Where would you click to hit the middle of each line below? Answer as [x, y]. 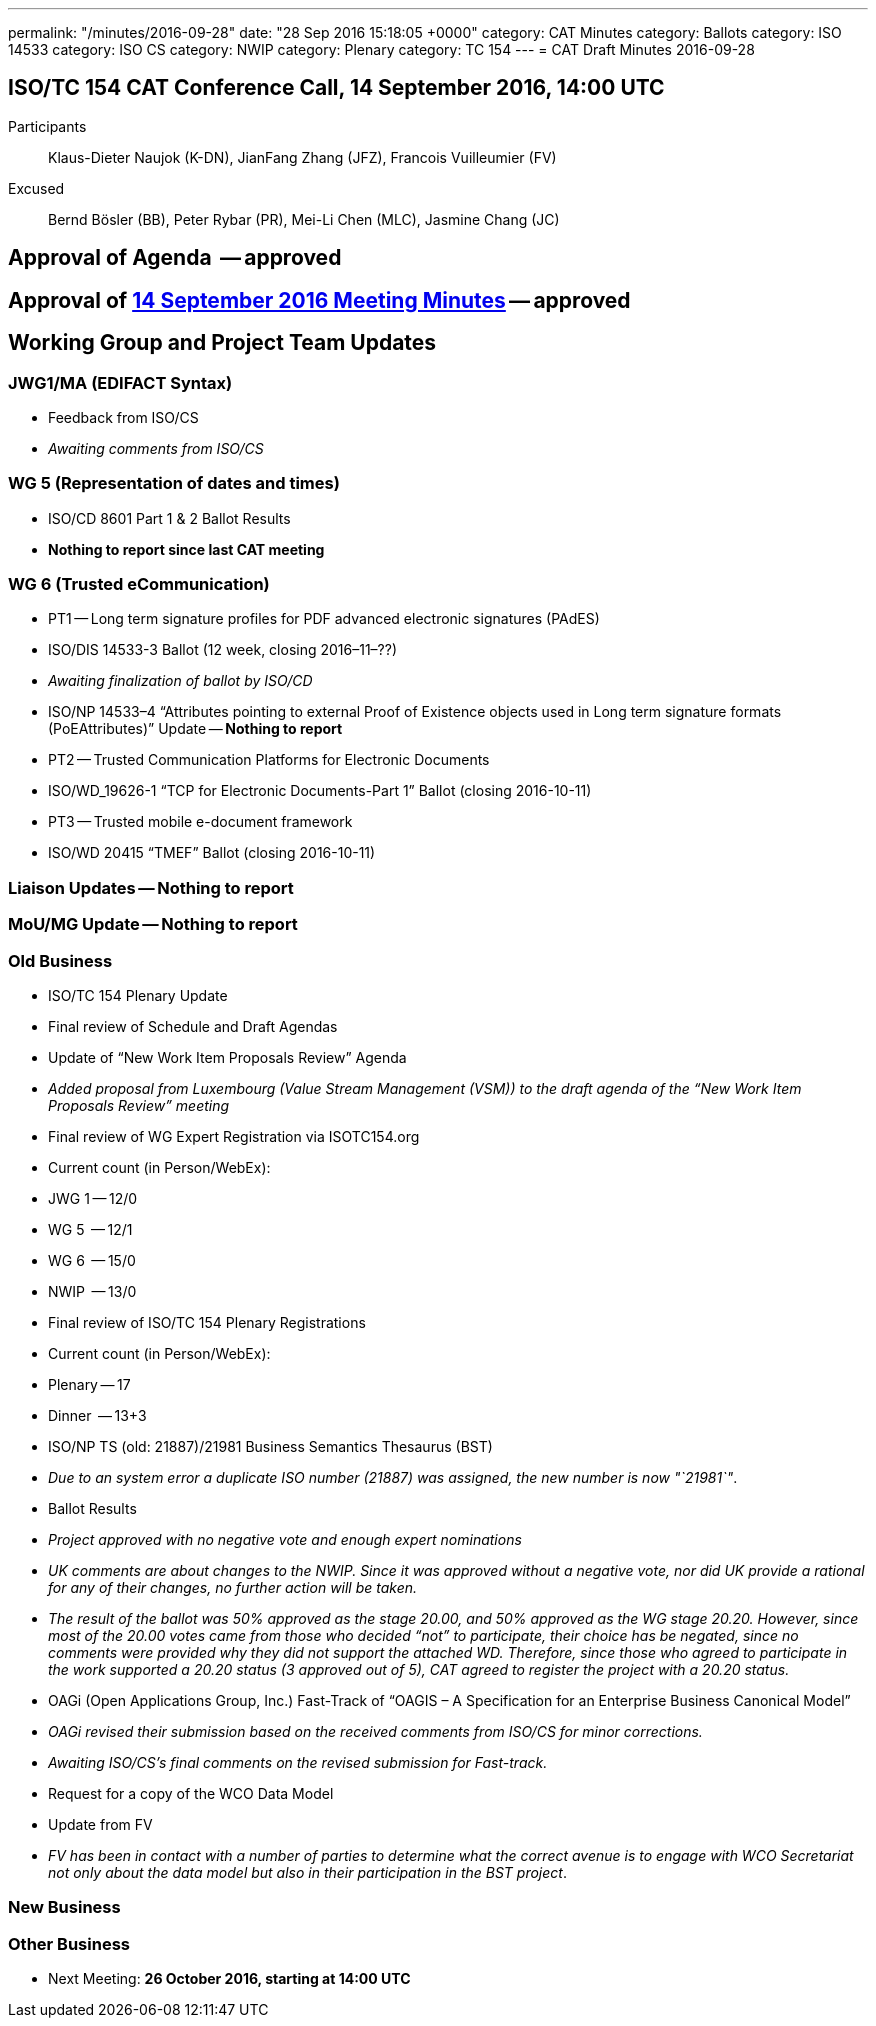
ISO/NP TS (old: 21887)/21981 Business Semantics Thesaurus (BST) [270, 1446]
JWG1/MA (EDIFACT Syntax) [120, 382]
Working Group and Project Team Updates [222, 343]
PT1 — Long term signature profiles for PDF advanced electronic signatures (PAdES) [324, 619]
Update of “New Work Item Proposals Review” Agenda [227, 1057]
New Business [64, 1907]
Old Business [60, 960]
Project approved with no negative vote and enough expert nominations [285, 1539]
